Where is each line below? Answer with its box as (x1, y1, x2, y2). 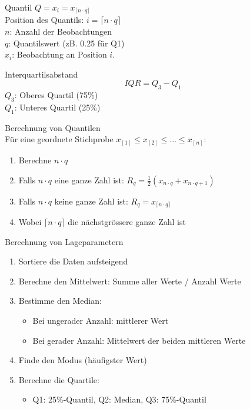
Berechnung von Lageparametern (5, 235, 124, 247)
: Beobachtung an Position (12, 48, 107, 61)
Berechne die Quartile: (18, 373, 99, 385)
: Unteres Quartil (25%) (14, 101, 101, 113)
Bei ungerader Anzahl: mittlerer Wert (32, 314, 169, 326)
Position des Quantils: (5, 14, 84, 26)
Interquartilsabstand (5, 68, 78, 80)
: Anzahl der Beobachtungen (9, 25, 112, 38)
